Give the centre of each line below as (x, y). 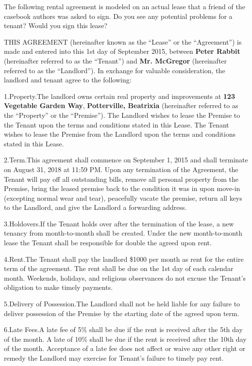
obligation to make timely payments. (59, 287)
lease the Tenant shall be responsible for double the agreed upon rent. (108, 243)
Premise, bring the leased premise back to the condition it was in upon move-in (122, 188)
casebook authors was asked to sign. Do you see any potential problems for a (118, 16)
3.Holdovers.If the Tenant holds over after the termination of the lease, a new (119, 223)
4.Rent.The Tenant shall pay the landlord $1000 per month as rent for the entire (124, 259)
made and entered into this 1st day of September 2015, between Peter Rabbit (122, 51)
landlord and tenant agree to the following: (68, 80)
